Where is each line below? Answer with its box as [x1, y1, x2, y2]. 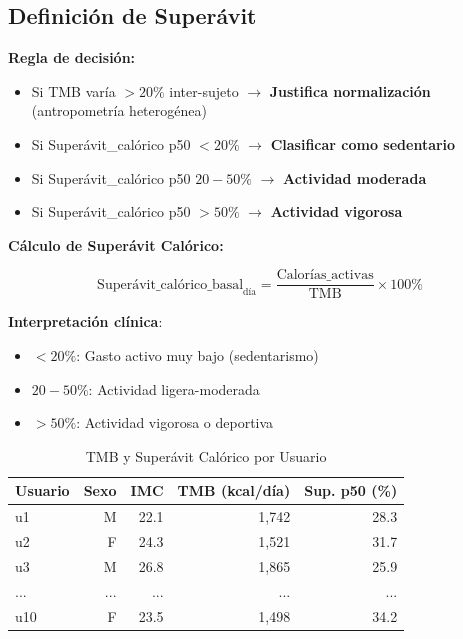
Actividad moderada [283, 167, 427, 188]
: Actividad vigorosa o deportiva [76, 412, 274, 433]
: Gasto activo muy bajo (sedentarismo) [76, 345, 319, 366]
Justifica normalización [269, 80, 431, 101]
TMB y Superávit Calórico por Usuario [85, 445, 327, 466]
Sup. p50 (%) [304, 480, 398, 501]
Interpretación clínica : [8, 311, 163, 332]
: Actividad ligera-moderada [88, 378, 260, 399]
